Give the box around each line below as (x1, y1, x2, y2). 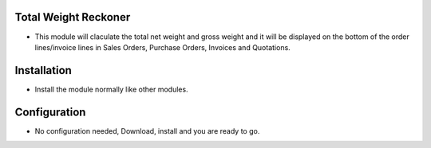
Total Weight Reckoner (14, 10, 131, 24)
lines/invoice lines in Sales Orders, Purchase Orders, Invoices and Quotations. (34, 42, 291, 52)
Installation (14, 64, 72, 77)
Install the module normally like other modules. (34, 84, 188, 94)
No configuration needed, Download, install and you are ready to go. (34, 126, 260, 135)
